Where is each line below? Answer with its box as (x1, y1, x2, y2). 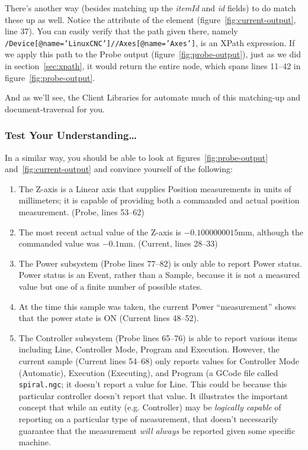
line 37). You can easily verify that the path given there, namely (5, 25, 238, 37)
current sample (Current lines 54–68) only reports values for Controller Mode (18, 354, 299, 367)
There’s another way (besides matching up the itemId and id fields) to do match (5, 2, 296, 14)
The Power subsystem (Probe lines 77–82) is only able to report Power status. (18, 257, 302, 269)
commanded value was (18, 237, 100, 250)
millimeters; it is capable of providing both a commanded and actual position (18, 194, 300, 206)
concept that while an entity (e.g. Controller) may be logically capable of (18, 401, 281, 413)
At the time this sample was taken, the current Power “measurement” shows (18, 300, 296, 312)
